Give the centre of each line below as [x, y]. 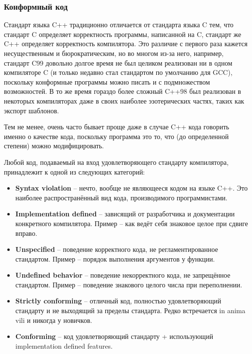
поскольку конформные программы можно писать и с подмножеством [107, 81]
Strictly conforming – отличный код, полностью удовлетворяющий [118, 301]
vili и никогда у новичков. [54, 320]
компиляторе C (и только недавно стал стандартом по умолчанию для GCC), [118, 72]
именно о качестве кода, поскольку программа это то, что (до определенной [117, 136]
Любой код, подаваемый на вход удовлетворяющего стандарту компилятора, [116, 162]
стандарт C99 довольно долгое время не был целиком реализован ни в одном [118, 62]
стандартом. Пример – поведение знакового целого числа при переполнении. [129, 284]
